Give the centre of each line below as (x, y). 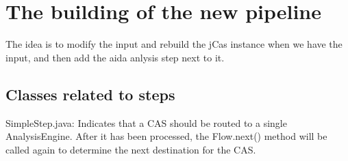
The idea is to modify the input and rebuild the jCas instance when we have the (174, 44)
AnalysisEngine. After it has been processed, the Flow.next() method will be (166, 136)
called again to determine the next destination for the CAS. (131, 149)
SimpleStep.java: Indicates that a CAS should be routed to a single (146, 122)
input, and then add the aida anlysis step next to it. (115, 57)
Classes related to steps (90, 94)
